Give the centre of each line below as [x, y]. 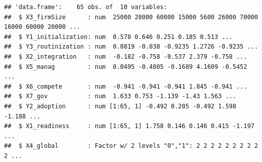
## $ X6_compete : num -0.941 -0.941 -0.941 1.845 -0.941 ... [126, 86]
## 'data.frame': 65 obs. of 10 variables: [86, 7]
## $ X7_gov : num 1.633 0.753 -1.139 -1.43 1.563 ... [120, 96]
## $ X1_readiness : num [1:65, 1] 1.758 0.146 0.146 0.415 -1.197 [129, 126]
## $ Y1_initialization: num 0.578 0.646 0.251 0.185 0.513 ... [119, 37]
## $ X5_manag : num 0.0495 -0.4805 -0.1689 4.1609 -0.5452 [126, 67]
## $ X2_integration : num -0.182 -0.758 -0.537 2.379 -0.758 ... [126, 56]
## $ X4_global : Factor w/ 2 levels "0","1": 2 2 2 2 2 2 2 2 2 [131, 146]
